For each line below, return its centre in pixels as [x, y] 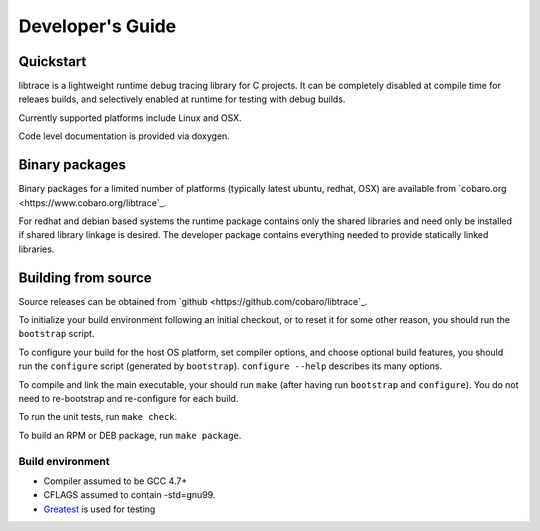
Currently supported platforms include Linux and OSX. [130, 117]
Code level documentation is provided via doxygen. [124, 136]
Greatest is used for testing [99, 509]
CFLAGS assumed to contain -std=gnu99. [129, 495]
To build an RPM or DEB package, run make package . [130, 435]
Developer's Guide [97, 26]
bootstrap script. [56, 334]
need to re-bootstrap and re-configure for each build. [128, 398]
